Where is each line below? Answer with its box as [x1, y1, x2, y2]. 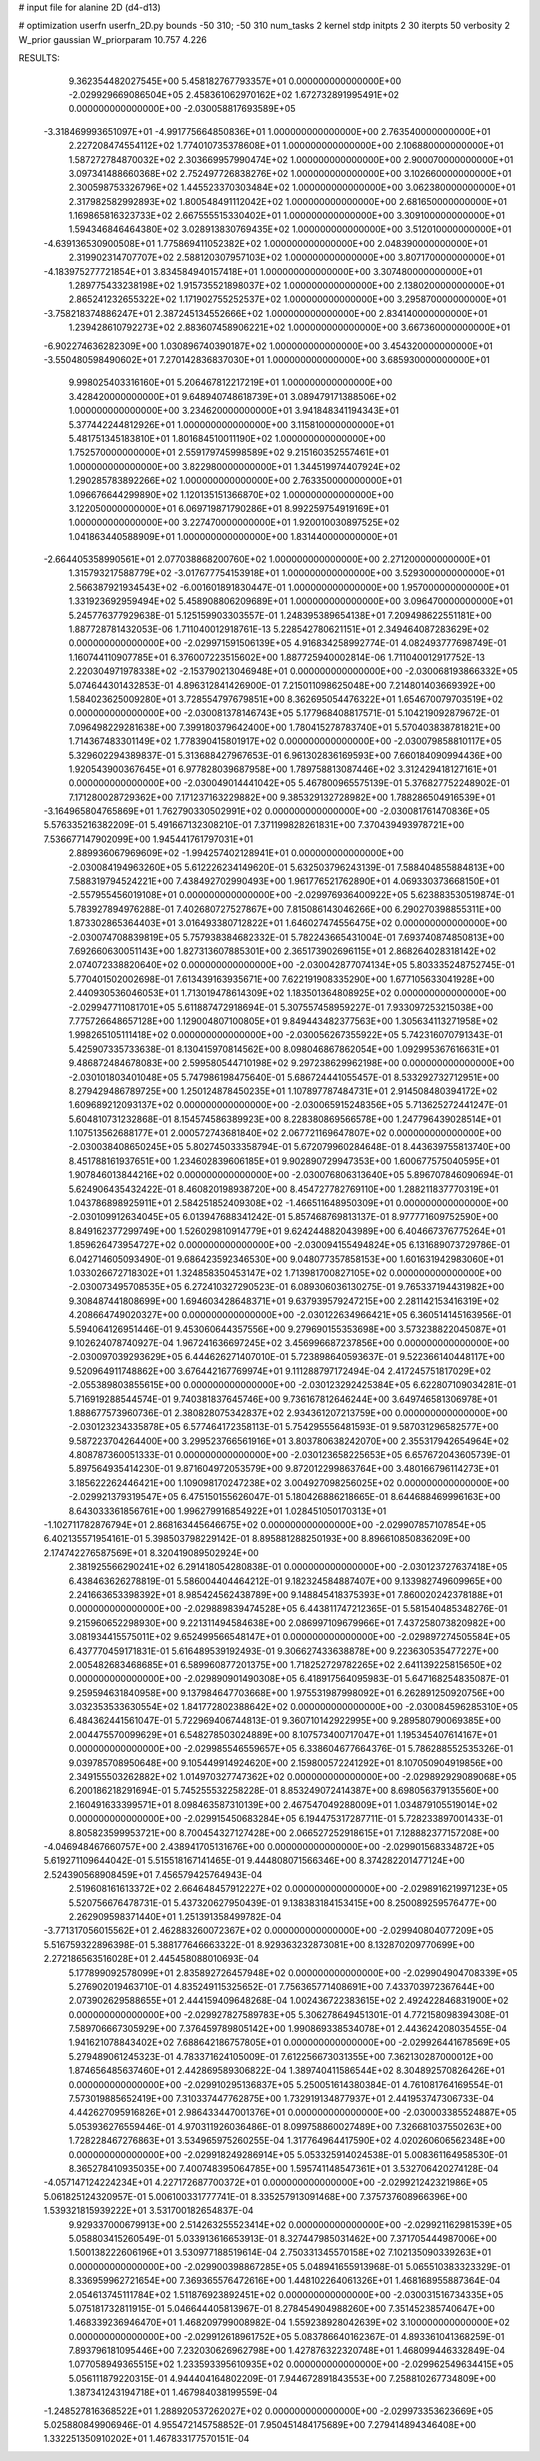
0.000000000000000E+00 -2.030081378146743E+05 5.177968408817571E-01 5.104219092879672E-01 [68, 707, 500, 719]
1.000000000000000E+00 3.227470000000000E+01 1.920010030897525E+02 [68, 516, 400, 529]
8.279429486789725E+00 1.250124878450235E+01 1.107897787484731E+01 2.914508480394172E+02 [68, 1085, 498, 1097]
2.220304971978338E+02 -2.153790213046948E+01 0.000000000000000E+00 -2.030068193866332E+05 [68, 665, 519, 677]
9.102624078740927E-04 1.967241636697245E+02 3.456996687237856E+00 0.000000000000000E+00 [68, 1336, 510, 1349]
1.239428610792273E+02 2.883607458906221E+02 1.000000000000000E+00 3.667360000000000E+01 [68, 321, 511, 334]
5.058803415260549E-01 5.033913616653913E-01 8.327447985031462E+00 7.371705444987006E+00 [68, 2232, 497, 2244]
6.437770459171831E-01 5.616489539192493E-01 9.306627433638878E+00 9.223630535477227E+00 [68, 1645, 499, 1657]
